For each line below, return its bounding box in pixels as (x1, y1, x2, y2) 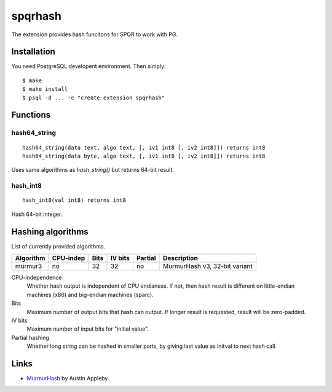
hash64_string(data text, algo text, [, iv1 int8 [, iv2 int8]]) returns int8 (22, 144, 266, 151)
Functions (11, 110, 51, 120)
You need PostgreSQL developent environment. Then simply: (11, 63, 166, 70)
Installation (11, 47, 55, 57)
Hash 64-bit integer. (11, 210, 63, 218)
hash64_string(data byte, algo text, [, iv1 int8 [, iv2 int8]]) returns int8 (22, 152, 266, 159)
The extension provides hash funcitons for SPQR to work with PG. (11, 31, 178, 38)
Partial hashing (11, 334, 49, 341)
